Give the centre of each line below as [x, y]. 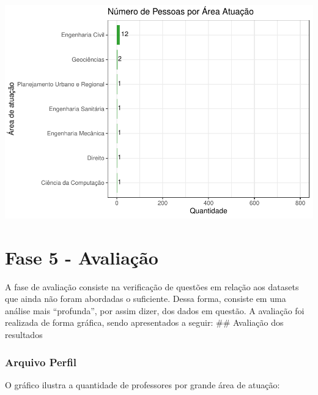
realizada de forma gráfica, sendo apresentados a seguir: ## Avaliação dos [144, 322]
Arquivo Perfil [41, 362]
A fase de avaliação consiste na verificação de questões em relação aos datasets [152, 286]
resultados [24, 335]
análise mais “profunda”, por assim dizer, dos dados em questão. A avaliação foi [155, 310]
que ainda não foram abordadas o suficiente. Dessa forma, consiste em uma [146, 299]
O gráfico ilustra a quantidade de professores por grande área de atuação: [142, 384]
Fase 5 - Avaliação [82, 257]
